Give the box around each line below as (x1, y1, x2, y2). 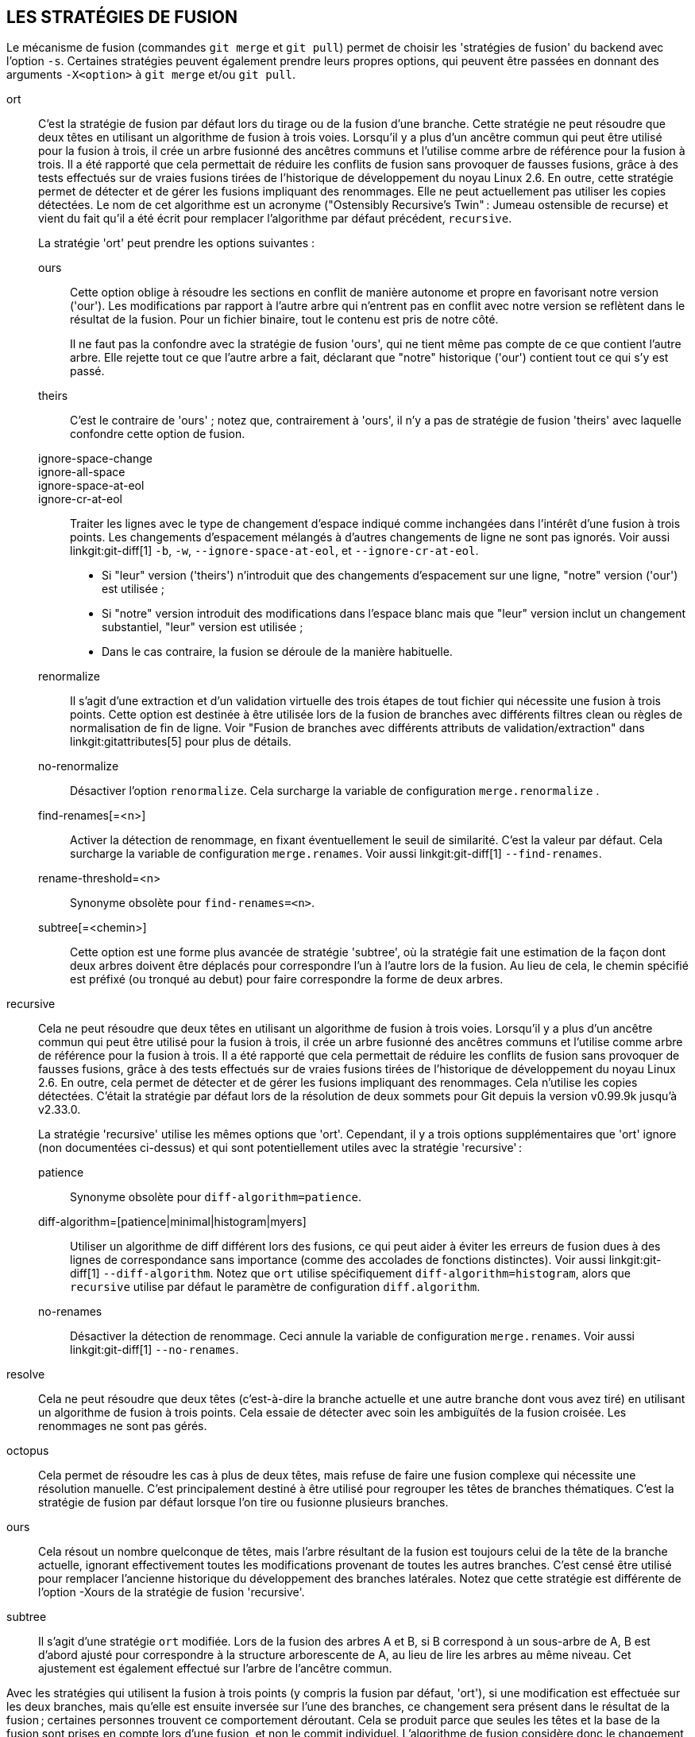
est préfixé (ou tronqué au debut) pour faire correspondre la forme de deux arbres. (70, 972, 504, 987)
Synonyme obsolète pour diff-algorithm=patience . (70, 1190, 362, 1204)
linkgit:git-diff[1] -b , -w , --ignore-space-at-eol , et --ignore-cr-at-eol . (70, 544, 479, 558)
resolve (6, 1367, 45, 1382)
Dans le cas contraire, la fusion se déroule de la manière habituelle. (102, 645, 453, 659)
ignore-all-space (38, 465, 125, 479)
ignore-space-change (38, 452, 153, 466)
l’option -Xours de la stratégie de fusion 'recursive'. (38, 1585, 305, 1599)
